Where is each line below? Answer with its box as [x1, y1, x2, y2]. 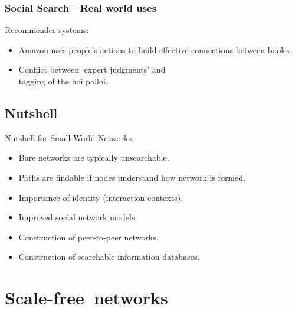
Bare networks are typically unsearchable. [18, 151, 169, 164]
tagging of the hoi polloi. [18, 75, 108, 87]
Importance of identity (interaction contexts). [18, 191, 183, 203]
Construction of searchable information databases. [18, 251, 200, 263]
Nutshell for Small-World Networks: [5, 131, 134, 144]
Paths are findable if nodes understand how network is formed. [18, 171, 245, 183]
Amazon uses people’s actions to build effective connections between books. [18, 43, 291, 56]
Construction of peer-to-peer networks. [18, 230, 159, 243]
